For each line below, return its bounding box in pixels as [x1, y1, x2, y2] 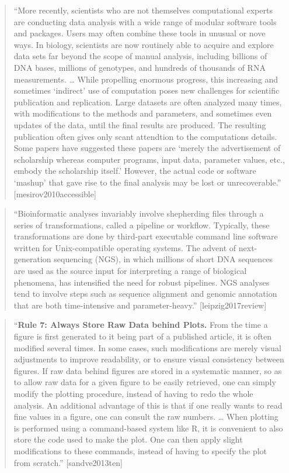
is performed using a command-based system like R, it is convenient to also [13, 421, 283, 434]
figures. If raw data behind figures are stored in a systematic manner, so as [13, 364, 282, 376]
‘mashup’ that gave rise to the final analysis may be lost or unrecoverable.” [13, 176, 281, 188]
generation [13, 253, 51, 265]
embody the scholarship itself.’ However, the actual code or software [13, 164, 256, 177]
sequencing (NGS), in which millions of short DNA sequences [54, 253, 273, 265]
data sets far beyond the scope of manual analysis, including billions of [13, 50, 267, 62]
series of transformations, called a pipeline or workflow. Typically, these [13, 218, 270, 231]
